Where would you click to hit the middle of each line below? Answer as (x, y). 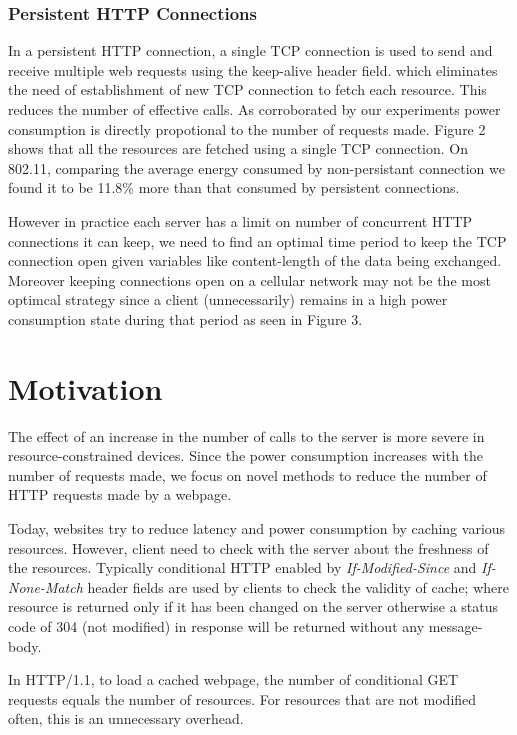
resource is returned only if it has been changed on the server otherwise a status (253, 606)
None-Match (45, 586)
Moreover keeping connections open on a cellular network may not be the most (249, 279)
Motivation (85, 387)
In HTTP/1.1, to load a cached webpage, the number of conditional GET (233, 679)
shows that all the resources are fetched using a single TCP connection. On (238, 148)
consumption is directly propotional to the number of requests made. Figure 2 (247, 128)
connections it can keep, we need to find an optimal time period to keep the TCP (257, 240)
